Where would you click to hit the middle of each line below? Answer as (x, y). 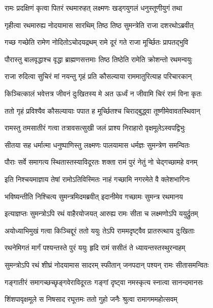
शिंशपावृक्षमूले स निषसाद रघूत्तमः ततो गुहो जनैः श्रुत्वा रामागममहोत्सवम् (91, 299)
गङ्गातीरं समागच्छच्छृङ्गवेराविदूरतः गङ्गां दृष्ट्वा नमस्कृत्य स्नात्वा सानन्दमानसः (104, 282)
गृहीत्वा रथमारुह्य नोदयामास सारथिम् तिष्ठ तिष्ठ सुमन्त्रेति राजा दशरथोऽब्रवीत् (99, 25)
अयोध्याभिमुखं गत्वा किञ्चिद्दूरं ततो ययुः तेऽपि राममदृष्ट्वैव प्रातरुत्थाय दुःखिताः (100, 230)
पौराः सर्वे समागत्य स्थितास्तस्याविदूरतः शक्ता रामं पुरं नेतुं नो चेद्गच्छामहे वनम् (101, 162)
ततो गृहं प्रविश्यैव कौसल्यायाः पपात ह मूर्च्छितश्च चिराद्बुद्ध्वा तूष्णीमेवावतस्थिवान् (102, 110)
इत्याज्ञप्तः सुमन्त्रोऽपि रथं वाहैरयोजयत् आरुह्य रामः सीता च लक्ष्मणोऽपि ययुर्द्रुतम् (101, 213)
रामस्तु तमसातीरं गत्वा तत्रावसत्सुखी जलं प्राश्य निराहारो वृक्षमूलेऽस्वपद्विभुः (95, 128)
